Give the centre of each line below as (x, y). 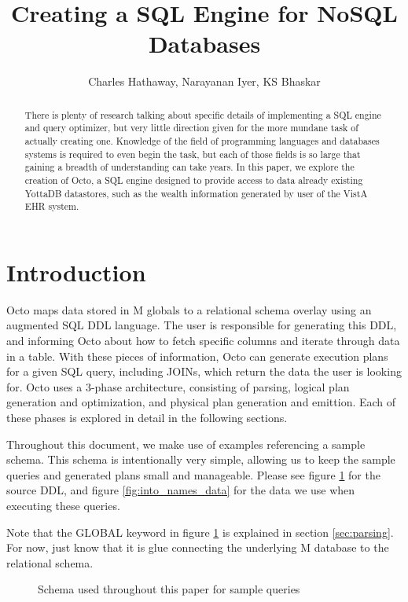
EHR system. (52, 206)
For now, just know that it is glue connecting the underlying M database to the (198, 547)
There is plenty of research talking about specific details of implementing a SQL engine (203, 114)
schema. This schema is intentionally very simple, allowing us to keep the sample (201, 459)
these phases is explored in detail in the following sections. (147, 418)
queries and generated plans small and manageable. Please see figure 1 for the (193, 474)
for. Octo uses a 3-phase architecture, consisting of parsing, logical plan (178, 386)
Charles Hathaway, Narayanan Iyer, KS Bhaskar (204, 81)
